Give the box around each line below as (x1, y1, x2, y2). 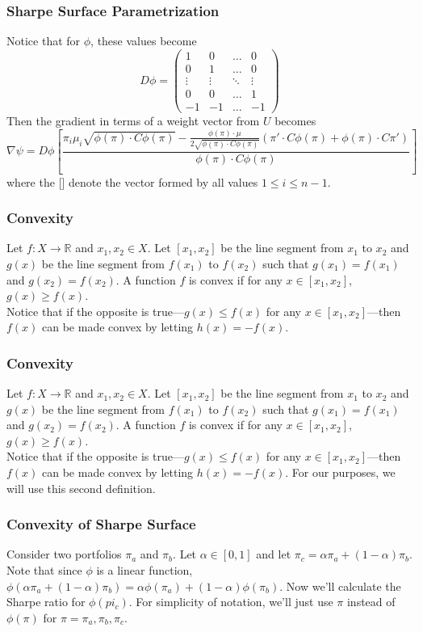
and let (256, 546, 291, 562)
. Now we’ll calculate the (279, 577, 401, 594)
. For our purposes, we (285, 464, 396, 481)
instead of (346, 593, 396, 610)
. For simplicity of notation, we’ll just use (128, 593, 333, 610)
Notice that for (6, 32, 81, 49)
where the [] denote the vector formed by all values (6, 173, 258, 190)
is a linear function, (96, 562, 193, 579)
